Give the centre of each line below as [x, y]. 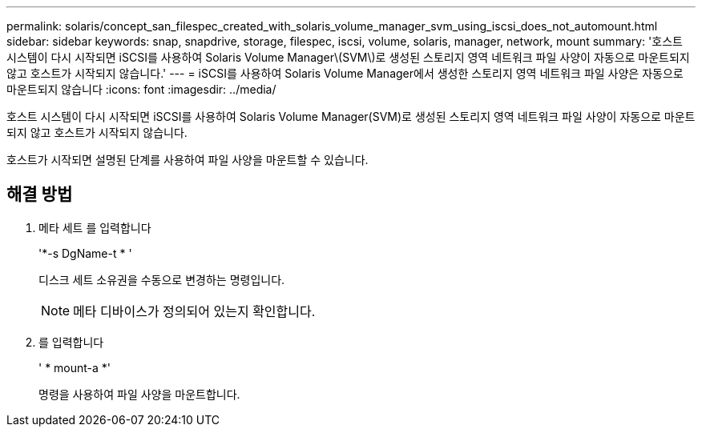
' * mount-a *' [75, 367]
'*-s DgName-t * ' [85, 253]
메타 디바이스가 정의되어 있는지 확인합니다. [194, 311]
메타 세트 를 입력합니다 [95, 227]
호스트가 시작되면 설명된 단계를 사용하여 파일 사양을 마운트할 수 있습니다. [188, 160]
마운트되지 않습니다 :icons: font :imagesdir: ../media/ [141, 89]
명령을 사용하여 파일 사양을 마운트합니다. [139, 394]
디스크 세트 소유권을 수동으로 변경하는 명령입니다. [162, 279]
